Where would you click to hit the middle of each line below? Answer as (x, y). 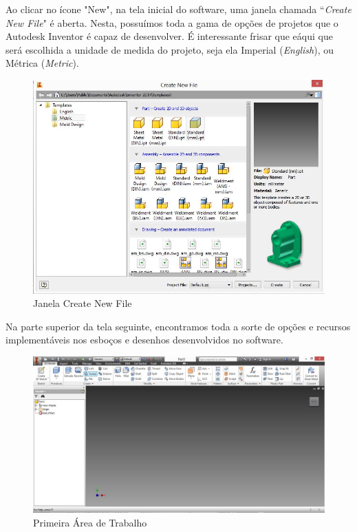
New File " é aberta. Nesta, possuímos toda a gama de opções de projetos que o (172, 22)
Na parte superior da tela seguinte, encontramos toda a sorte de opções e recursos (178, 326)
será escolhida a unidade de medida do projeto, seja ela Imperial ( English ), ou (170, 49)
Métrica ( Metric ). (42, 63)
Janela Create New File (83, 303)
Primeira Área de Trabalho (90, 522)
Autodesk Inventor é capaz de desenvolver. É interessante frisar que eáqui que (169, 36)
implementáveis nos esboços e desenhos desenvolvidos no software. (144, 340)
